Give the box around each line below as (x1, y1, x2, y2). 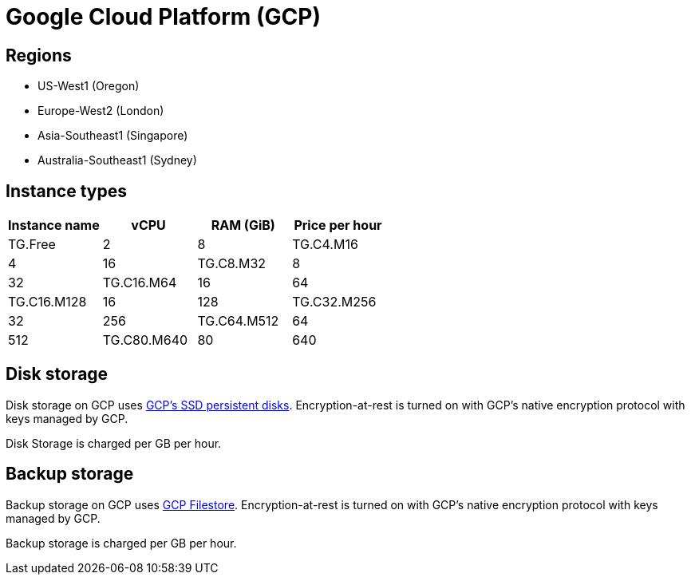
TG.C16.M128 (8, 294, 87, 310)
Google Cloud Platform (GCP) (6, 3, 321, 30)
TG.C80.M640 (102, 332, 188, 349)
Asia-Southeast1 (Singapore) (38, 128, 188, 143)
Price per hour (294, 217, 382, 234)
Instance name (8, 217, 100, 234)
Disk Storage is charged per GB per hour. (6, 436, 222, 450)
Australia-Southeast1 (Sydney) (38, 153, 197, 168)
